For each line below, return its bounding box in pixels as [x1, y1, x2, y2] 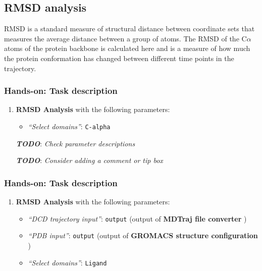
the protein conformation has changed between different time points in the [4, 52, 234, 63]
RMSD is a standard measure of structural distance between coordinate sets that [4, 23, 255, 34]
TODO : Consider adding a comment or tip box [16, 155, 163, 166]
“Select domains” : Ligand [28, 257, 107, 267]
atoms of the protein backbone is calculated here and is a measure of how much [4, 43, 250, 53]
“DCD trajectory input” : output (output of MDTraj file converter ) [28, 213, 247, 224]
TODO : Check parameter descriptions [16, 138, 135, 148]
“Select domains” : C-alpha [28, 121, 111, 131]
